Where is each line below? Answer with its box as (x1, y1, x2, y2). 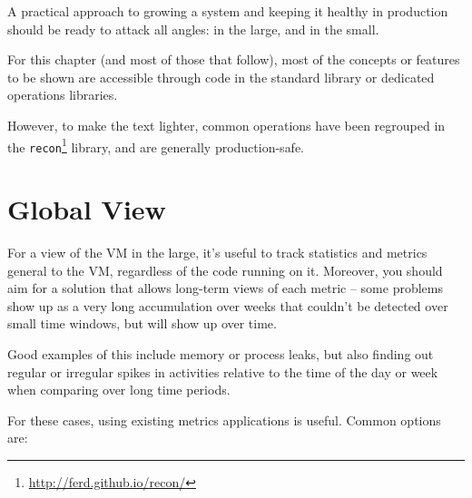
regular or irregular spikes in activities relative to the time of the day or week (7, 362, 438, 381)
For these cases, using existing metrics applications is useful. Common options (7, 410, 441, 429)
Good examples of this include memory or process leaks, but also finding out (7, 344, 434, 363)
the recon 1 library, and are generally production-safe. (7, 134, 305, 156)
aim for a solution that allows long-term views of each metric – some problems (7, 278, 443, 298)
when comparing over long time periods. (7, 380, 231, 399)
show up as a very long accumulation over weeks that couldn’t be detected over (7, 296, 448, 315)
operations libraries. (7, 85, 118, 104)
